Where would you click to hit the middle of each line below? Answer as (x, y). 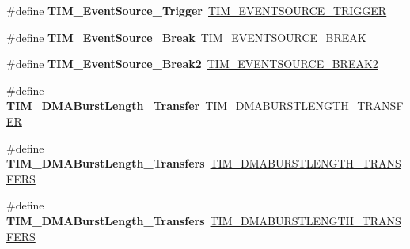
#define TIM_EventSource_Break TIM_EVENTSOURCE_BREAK (186, 37)
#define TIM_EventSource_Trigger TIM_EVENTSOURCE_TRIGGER (197, 10)
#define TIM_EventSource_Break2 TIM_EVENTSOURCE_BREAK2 (192, 64)
